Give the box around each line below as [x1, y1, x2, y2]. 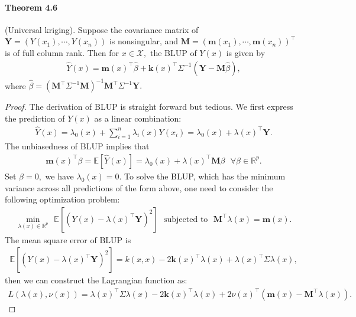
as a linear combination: [94, 112, 182, 124]
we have [45, 169, 74, 182]
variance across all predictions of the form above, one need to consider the [5, 181, 273, 194]
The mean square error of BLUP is [5, 233, 131, 246]
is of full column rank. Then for [5, 46, 119, 58]
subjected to [164, 215, 208, 224]
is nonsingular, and [109, 35, 179, 47]
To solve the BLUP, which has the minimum [124, 169, 286, 182]
